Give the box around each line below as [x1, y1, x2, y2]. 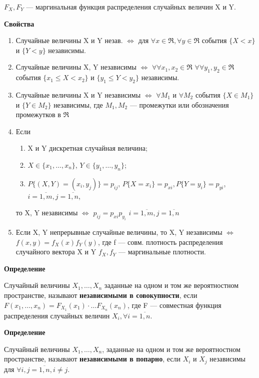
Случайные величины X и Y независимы [15, 89, 141, 100]
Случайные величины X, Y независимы [15, 62, 136, 72]
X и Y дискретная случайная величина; [27, 143, 147, 153]
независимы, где [53, 99, 103, 110]
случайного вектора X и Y [15, 246, 96, 257]
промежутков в [15, 109, 61, 120]
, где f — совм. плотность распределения [97, 236, 223, 247]
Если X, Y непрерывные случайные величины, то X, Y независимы [15, 227, 222, 237]
